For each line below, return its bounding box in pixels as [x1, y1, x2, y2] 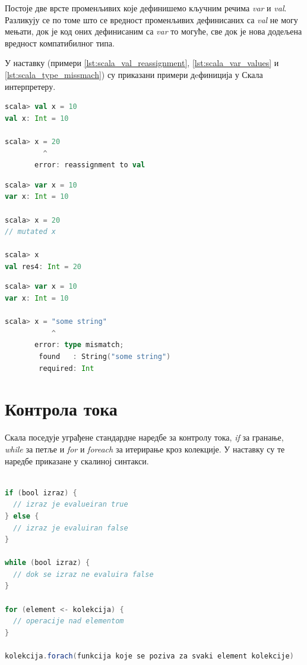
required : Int [39, 364, 94, 373]
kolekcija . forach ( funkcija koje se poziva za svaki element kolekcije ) [5, 652, 294, 661]
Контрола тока [5, 396, 118, 421]
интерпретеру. [5, 80, 56, 92]
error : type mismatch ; [34, 341, 124, 349]
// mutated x [5, 227, 56, 236]
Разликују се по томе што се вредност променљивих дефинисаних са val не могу [5, 13, 298, 26]
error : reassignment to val [34, 161, 145, 170]
